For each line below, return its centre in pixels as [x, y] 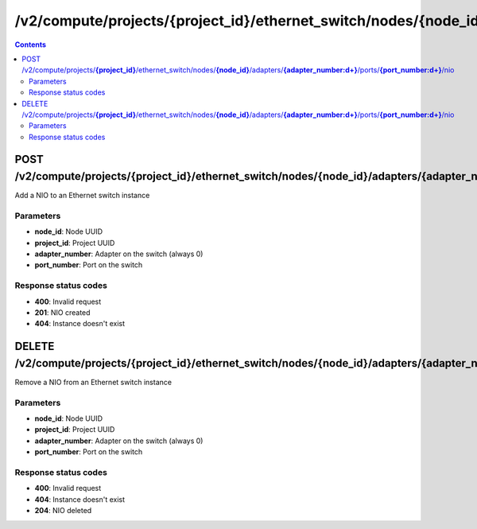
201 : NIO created [62, 313]
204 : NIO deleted [63, 511]
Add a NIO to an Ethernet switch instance [82, 196]
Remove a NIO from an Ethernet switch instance [93, 382]
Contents [31, 45]
